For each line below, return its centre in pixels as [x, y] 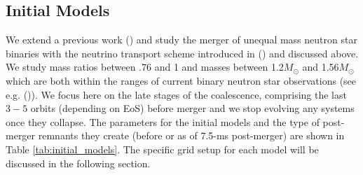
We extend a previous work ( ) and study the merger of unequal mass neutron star [181, 40]
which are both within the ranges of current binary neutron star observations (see [181, 80]
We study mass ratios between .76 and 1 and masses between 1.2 [145, 67]
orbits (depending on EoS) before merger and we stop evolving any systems [192, 108]
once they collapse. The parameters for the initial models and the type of [163, 121]
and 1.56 [321, 67]
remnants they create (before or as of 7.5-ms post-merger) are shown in [191, 135]
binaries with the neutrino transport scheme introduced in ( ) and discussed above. [182, 53]
